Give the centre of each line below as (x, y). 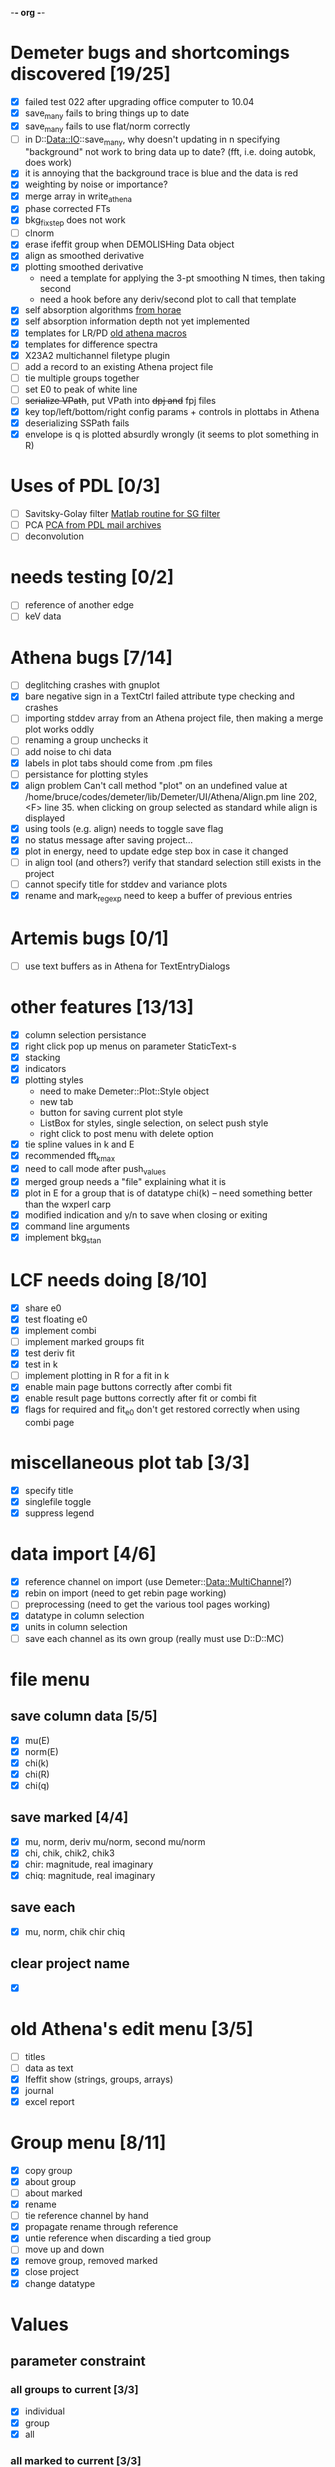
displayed (45, 818)
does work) (48, 163)
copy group (48, 2170)
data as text (49, 2068)
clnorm (39, 233)
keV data (43, 616)
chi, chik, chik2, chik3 (69, 1853)
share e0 (43, 1308)
